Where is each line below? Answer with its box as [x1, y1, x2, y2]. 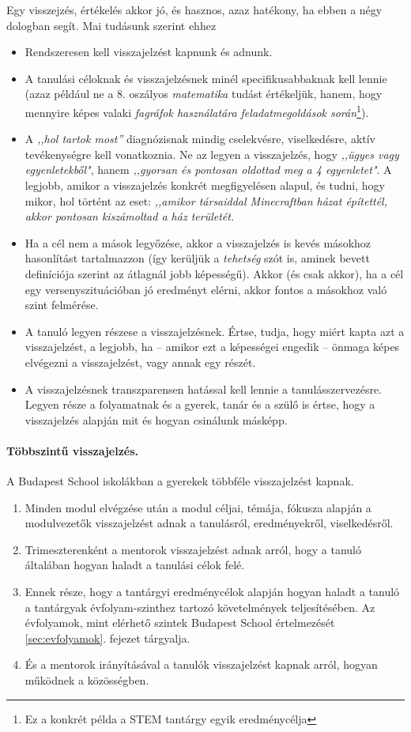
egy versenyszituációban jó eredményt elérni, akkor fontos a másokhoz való [25, 281, 387, 297]
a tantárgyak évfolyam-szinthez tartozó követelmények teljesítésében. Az [25, 598, 375, 615]
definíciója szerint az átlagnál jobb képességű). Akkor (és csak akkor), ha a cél [25, 265, 404, 281]
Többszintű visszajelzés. [6, 442, 139, 458]
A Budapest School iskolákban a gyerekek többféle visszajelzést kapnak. [6, 473, 354, 489]
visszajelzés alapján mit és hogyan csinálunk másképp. [25, 411, 288, 428]
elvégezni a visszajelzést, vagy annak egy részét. [25, 353, 256, 370]
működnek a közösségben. [25, 672, 149, 689]
